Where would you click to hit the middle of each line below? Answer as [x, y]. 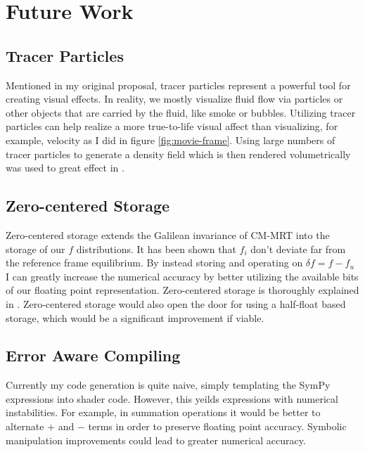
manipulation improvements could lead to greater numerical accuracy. [156, 440]
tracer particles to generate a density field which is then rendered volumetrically [178, 154]
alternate [25, 426]
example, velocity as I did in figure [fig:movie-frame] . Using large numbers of [171, 140]
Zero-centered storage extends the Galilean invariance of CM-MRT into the [168, 234]
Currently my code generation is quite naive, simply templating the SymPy [168, 385]
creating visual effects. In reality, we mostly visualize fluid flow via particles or [174, 99]
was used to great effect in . [65, 168]
